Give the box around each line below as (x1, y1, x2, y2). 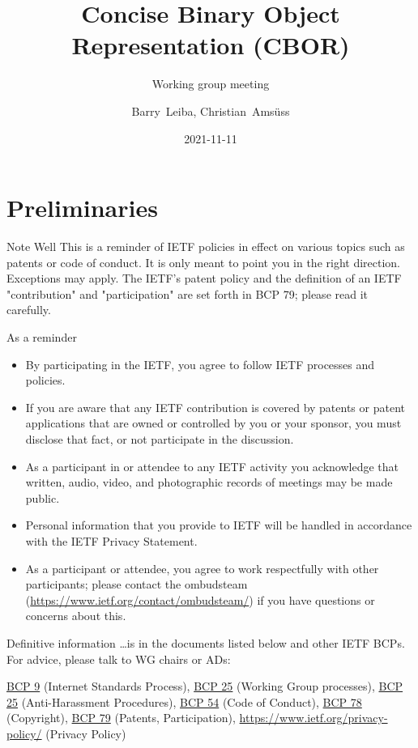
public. (25, 489, 60, 506)
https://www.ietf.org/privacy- (239, 709, 388, 726)
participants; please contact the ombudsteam (25, 576, 248, 593)
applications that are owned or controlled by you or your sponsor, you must (25, 414, 402, 431)
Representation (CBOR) (71, 28, 350, 62)
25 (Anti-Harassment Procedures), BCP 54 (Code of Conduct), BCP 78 (6, 693, 362, 710)
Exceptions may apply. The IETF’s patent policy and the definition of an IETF (6, 270, 402, 287)
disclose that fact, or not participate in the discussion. (25, 430, 294, 447)
